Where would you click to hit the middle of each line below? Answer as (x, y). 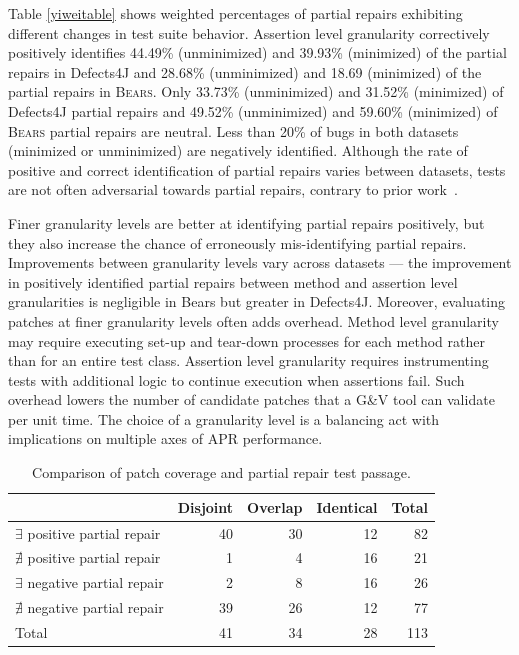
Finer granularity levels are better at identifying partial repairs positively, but (246, 222)
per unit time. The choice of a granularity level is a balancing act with (224, 418)
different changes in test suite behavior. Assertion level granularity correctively (249, 32)
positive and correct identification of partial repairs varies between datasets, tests (257, 169)
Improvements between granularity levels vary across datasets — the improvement (260, 262)
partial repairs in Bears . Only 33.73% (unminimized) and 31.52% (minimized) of (256, 91)
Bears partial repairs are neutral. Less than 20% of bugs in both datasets (233, 130)
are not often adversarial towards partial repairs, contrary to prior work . (233, 189)
